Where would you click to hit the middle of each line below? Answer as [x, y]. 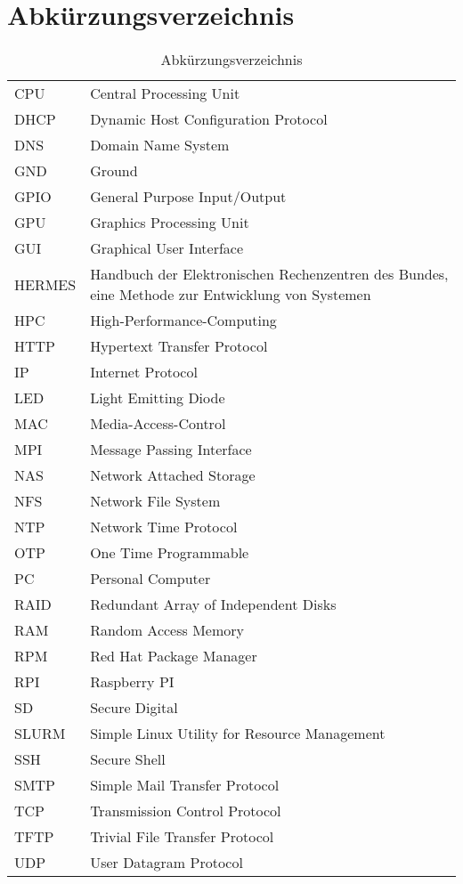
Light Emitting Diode [158, 398]
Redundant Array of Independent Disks [213, 604]
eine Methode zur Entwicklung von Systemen [231, 295]
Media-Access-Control [158, 424]
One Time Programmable [170, 553]
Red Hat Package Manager [174, 656]
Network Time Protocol [164, 527]
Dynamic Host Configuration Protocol [209, 119]
